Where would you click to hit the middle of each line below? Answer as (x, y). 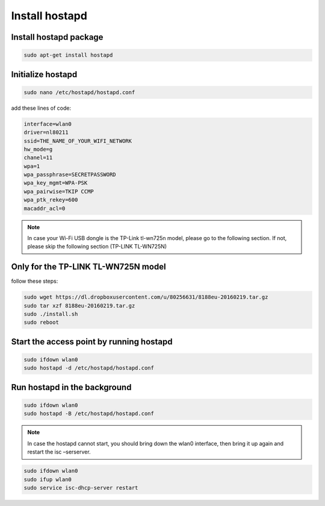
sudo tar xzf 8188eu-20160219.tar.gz (79, 305)
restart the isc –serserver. (59, 452)
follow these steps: (35, 281)
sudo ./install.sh (51, 314)
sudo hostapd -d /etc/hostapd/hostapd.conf (89, 368)
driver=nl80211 (46, 132)
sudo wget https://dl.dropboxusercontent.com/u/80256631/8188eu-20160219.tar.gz (146, 297)
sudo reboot (42, 322)
